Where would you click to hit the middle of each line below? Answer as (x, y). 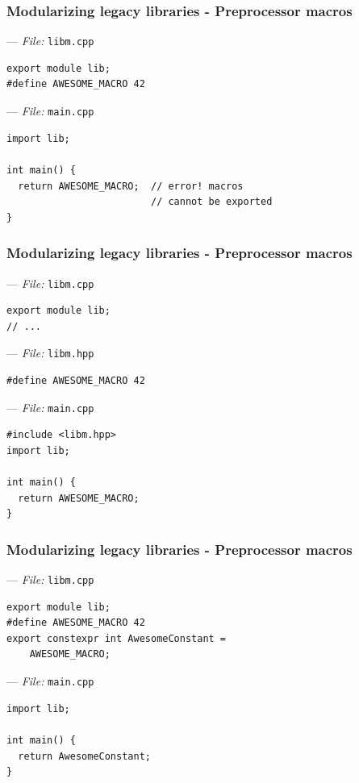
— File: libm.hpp (50, 353)
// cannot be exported (211, 202)
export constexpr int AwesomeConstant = (117, 638)
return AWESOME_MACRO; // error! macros (131, 186)
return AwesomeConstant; (84, 756)
